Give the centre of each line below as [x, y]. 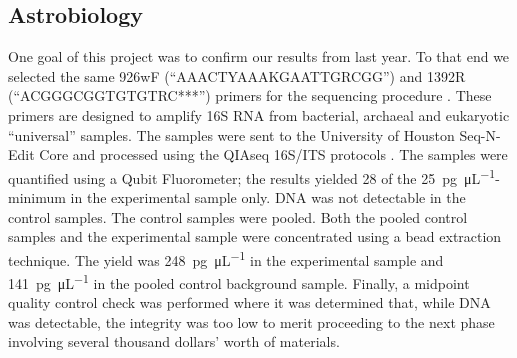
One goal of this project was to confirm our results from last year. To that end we [259, 56]
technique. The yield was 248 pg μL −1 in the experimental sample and [226, 258]
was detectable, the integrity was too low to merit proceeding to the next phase [251, 321]
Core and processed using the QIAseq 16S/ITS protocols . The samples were [273, 154]
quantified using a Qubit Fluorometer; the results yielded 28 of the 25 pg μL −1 [252, 176]
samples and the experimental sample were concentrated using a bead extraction [255, 236]
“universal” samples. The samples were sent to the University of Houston [231, 134]
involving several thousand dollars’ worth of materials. [174, 341]
